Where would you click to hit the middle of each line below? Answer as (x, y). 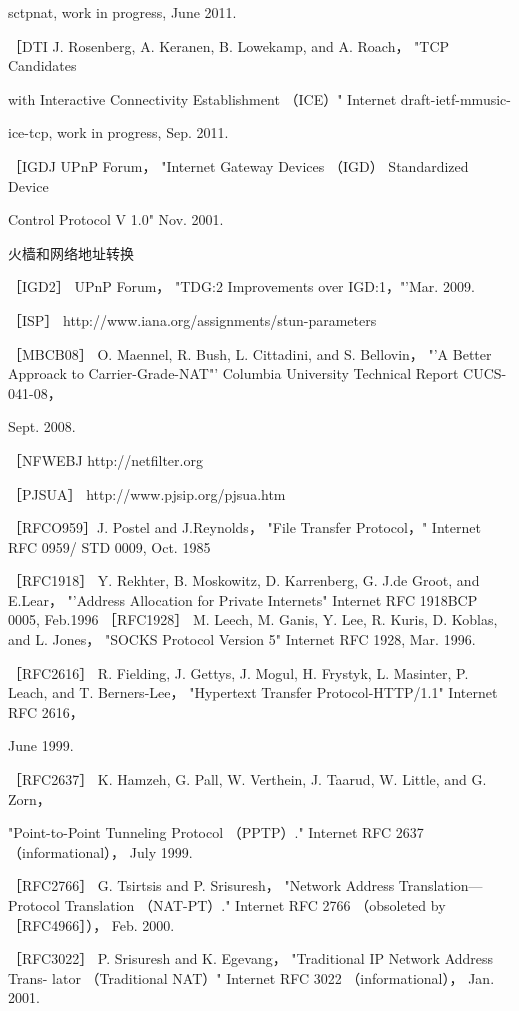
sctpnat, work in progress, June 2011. (122, 12)
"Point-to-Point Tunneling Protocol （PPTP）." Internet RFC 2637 (216, 832)
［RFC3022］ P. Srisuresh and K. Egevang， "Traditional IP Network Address (251, 958)
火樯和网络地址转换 (71, 252)
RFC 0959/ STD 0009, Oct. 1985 (109, 546)
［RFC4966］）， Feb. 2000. (91, 924)
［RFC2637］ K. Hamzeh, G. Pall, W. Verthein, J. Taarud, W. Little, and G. (247, 779)
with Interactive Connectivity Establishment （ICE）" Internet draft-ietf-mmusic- (259, 98)
